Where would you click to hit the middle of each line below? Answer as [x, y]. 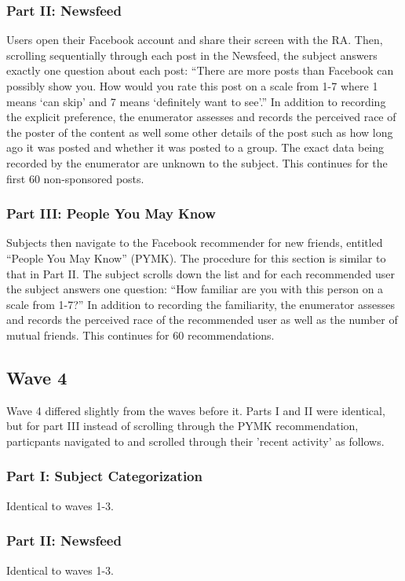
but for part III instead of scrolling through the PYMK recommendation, [182, 426]
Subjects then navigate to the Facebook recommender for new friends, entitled [195, 243]
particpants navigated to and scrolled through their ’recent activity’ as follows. [195, 441]
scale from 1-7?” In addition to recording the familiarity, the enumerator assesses [201, 304]
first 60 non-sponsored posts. [75, 178]
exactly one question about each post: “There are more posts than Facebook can [200, 70]
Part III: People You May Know [111, 213]
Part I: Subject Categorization [104, 476]
